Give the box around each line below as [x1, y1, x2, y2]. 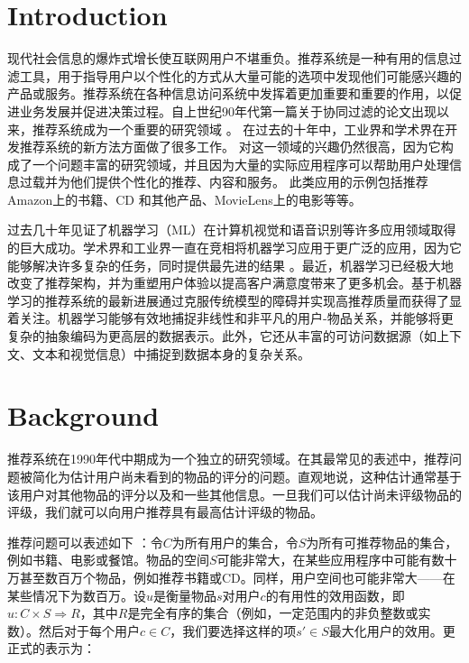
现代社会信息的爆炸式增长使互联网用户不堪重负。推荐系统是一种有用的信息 [7, 49, 449, 68]
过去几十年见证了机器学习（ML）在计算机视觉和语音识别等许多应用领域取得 [7, 220, 456, 239]
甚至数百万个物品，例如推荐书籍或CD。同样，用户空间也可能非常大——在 [19, 567, 455, 586]
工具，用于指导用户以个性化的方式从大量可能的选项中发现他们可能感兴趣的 [19, 66, 462, 85]
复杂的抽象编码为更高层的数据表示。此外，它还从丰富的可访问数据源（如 [7, 327, 437, 345]
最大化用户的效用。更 [328, 621, 455, 640]
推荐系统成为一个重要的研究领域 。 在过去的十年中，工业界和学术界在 [32, 119, 446, 138]
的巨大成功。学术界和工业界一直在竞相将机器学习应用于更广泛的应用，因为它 [7, 238, 462, 257]
